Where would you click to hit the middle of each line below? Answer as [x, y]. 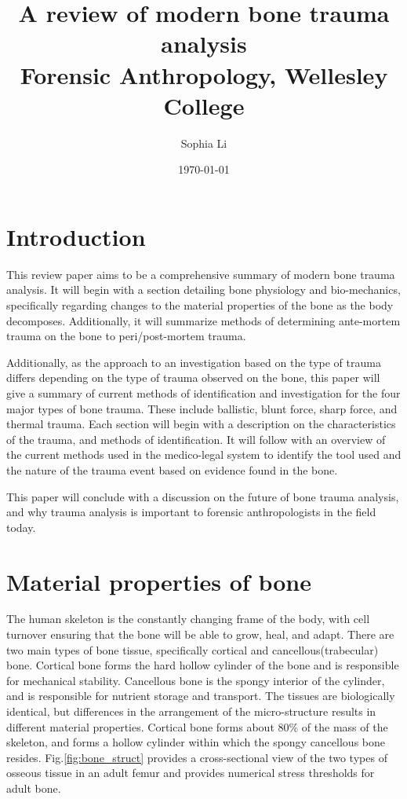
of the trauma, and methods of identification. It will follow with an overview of [196, 439]
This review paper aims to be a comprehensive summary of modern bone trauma [201, 274]
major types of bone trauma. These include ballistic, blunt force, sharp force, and [202, 408]
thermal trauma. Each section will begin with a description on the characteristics [201, 424]
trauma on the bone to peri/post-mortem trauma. [126, 336]
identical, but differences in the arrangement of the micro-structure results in [191, 711]
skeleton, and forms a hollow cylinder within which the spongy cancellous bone [196, 742]
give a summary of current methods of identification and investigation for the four [203, 392]
